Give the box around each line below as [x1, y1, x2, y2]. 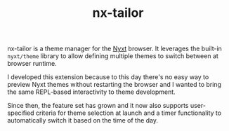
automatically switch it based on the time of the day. [7, 116, 159, 125]
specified [7, 109, 34, 117]
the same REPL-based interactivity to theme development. [7, 88, 176, 96]
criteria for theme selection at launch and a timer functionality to [35, 109, 222, 117]
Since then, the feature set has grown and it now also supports [7, 102, 189, 110]
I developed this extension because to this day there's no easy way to [7, 73, 209, 81]
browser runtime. [7, 60, 58, 68]
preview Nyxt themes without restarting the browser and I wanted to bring [7, 81, 221, 89]
